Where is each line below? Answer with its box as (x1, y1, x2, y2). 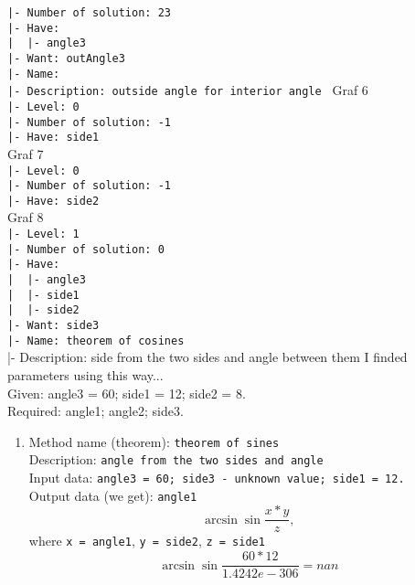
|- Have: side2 (7, 194, 100, 207)
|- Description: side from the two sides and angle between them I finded (7, 347, 408, 367)
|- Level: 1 (7, 228, 80, 241)
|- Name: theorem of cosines (7, 334, 185, 347)
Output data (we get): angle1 (28, 485, 197, 505)
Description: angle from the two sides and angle (28, 450, 324, 469)
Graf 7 (7, 144, 44, 163)
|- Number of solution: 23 (7, 6, 171, 19)
